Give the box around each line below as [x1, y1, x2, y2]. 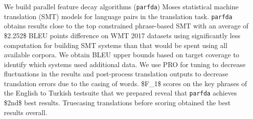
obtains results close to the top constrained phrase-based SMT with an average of [4, 21, 249, 31]
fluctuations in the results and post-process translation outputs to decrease [4, 69, 229, 79]
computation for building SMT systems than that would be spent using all [4, 40, 228, 50]
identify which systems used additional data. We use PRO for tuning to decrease [4, 59, 246, 69]
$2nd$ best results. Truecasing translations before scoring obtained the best [4, 97, 231, 108]
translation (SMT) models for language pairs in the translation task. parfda [4, 11, 232, 21]
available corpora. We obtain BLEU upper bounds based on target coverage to [4, 49, 239, 60]
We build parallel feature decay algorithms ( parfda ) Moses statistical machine [4, 1, 239, 11]
